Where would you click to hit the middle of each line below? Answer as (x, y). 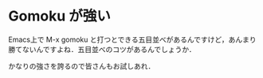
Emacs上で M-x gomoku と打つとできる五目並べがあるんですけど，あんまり (132, 39)
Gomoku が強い (60, 16)
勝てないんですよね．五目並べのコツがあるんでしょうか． (102, 49)
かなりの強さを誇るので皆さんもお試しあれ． (82, 66)
